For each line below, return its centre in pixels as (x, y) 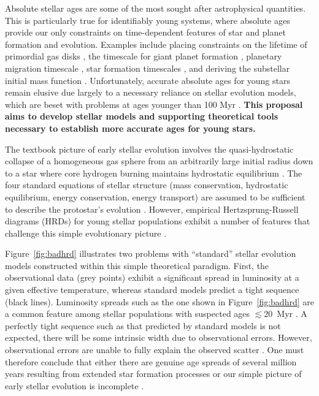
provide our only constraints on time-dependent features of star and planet (145, 32)
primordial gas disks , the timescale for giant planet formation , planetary (144, 56)
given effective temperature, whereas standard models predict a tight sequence (152, 290)
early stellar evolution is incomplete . (75, 385)
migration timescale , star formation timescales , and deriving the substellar (148, 68)
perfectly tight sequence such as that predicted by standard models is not (143, 325)
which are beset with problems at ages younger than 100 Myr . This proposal (154, 104)
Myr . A (292, 314)
